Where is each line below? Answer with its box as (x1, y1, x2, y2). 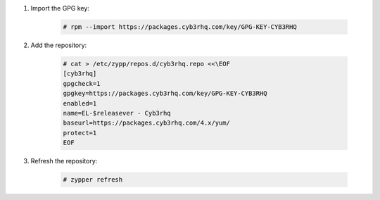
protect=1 (63, 129, 97, 137)
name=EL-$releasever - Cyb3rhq (63, 109, 172, 117)
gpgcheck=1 (63, 80, 101, 87)
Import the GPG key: (30, 4, 89, 12)
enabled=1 (63, 99, 97, 107)
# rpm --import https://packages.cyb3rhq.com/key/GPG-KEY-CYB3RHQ (63, 23, 297, 31)
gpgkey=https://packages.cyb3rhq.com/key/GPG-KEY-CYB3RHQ (63, 89, 267, 98)
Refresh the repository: (30, 157, 98, 165)
